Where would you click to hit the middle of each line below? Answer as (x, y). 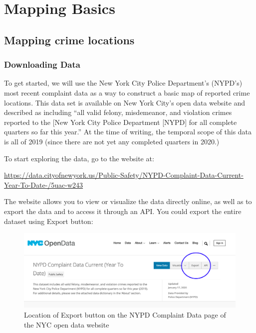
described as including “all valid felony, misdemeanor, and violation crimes (118, 112)
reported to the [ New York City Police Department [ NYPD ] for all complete (121, 122)
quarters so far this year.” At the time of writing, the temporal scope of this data (128, 132)
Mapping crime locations (69, 40)
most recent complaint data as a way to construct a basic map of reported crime (127, 92)
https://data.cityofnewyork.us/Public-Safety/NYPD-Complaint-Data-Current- (124, 175)
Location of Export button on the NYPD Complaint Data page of (125, 314)
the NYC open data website (67, 324)
